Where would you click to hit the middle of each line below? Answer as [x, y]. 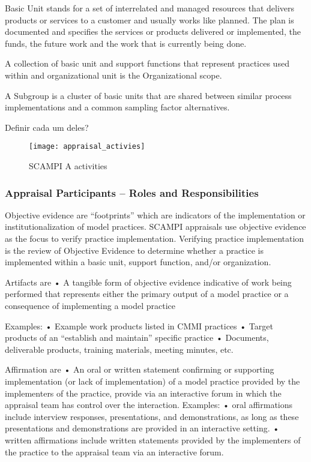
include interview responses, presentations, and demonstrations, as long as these [152, 416]
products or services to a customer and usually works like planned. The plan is [149, 19]
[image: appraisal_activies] [87, 147]
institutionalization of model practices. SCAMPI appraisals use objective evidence [155, 226]
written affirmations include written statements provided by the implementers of [153, 439]
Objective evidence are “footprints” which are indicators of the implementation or [155, 214]
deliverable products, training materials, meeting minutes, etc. [119, 349]
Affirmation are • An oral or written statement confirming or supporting [140, 369]
